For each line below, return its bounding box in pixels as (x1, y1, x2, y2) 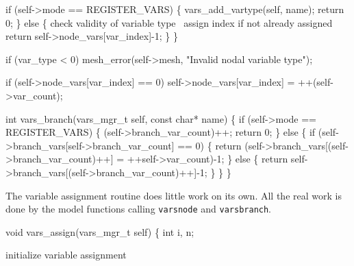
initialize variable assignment (5, 247, 127, 262)
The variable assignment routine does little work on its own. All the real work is (5, 188, 342, 202)
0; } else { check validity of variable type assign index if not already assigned (5, 15, 333, 29)
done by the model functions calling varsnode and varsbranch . (5, 202, 272, 216)
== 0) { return (177, 138, 242, 152)
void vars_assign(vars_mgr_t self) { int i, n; (5, 224, 194, 239)
